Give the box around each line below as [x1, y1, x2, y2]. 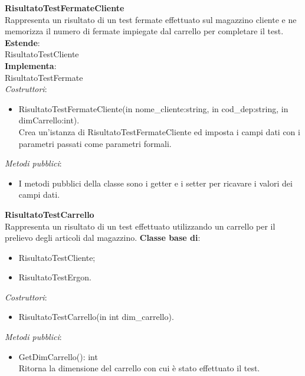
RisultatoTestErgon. [18, 271, 91, 283]
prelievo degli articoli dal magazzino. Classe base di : [5, 231, 201, 244]
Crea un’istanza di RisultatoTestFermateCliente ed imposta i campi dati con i [18, 125, 300, 138]
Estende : [5, 36, 40, 48]
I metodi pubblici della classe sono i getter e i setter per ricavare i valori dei [18, 176, 293, 189]
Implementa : [5, 59, 57, 71]
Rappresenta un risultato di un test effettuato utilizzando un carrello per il [5, 220, 276, 232]
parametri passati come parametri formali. [18, 137, 172, 149]
